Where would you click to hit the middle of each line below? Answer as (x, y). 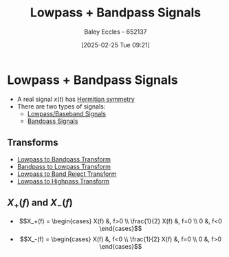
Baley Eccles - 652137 (116, 32)
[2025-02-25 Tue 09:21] (116, 45)
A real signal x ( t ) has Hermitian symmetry (76, 99)
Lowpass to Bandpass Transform (64, 159)
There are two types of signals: (61, 106)
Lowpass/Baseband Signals (67, 113)
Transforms (33, 143)
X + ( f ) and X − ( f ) (40, 203)
